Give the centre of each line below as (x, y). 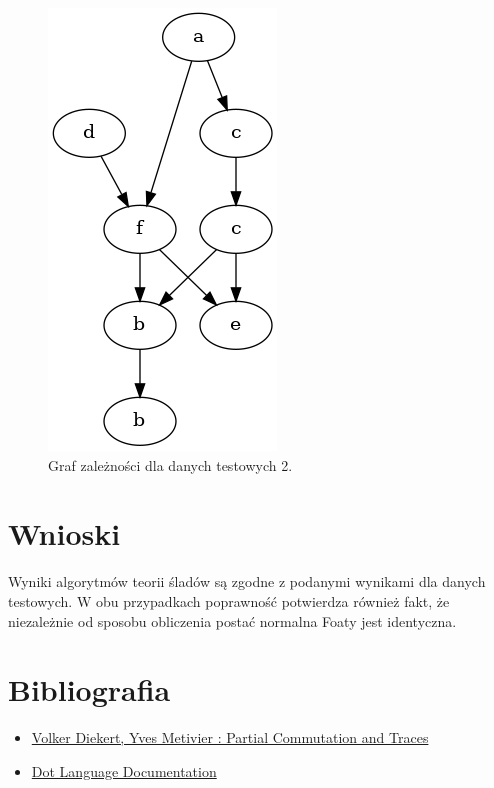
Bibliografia (89, 689)
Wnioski (64, 533)
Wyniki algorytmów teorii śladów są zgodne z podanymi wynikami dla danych (247, 581)
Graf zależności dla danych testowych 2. (170, 464)
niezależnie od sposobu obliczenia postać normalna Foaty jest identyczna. (232, 620)
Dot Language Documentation (124, 770)
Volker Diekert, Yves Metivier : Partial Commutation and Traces (230, 737)
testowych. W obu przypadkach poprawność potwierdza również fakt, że (229, 600)
